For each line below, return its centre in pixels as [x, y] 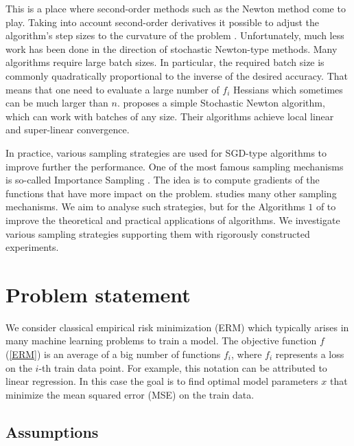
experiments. [32, 247]
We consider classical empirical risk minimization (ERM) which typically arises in [177, 327]
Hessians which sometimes [288, 89]
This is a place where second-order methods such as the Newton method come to [176, 8]
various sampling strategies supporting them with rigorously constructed [158, 233]
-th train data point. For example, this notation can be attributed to [183, 367]
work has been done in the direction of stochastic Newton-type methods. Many [172, 48]
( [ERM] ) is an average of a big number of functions [113, 354]
